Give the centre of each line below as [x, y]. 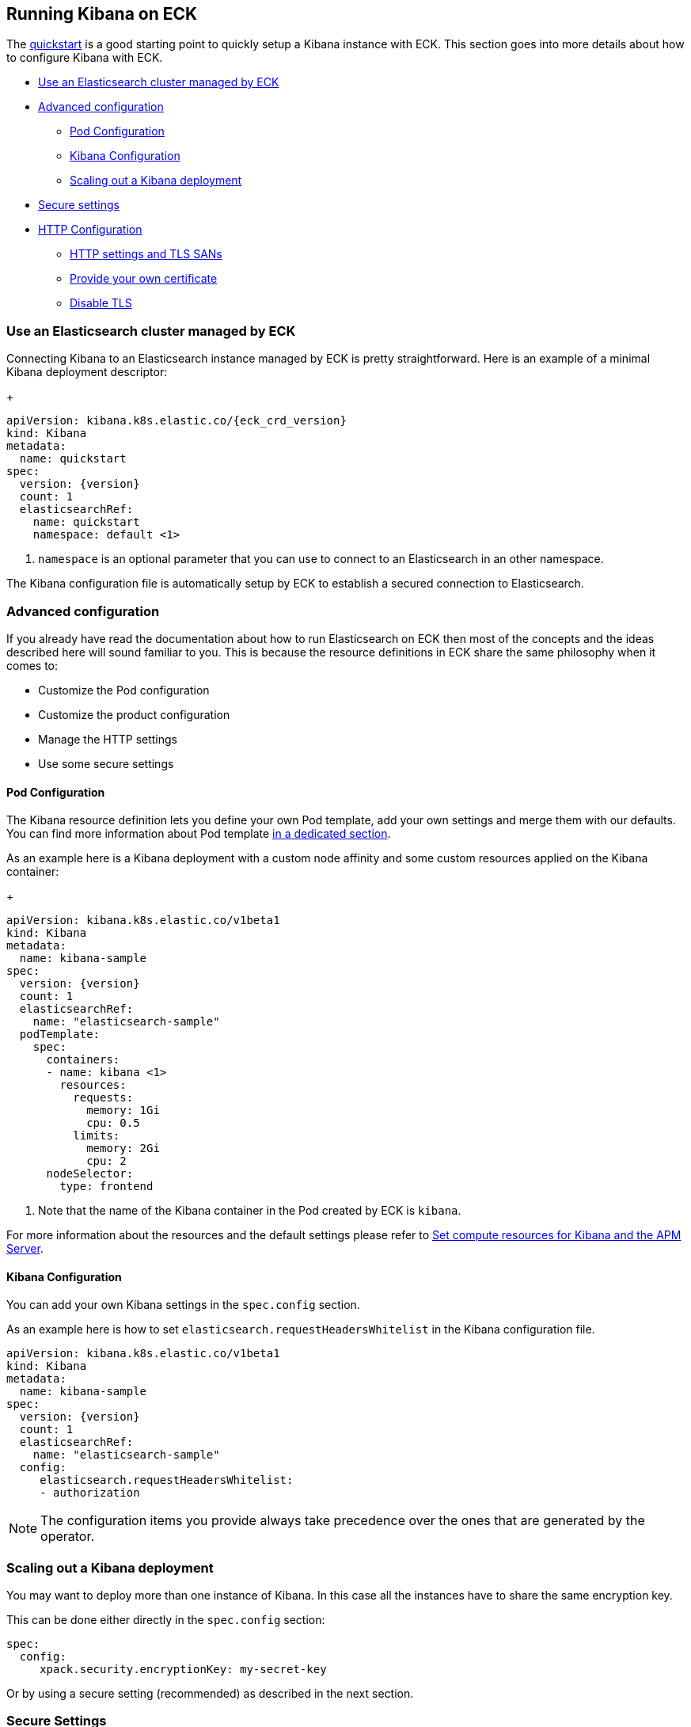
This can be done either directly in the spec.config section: [166, 1620]
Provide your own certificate [144, 279]
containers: [83, 1060]
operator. [68, 1537]
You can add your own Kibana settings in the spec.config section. [183, 1305]
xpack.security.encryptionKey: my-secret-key [183, 1670]
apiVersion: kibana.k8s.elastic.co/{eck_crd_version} [177, 421]
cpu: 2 [106, 1161]
